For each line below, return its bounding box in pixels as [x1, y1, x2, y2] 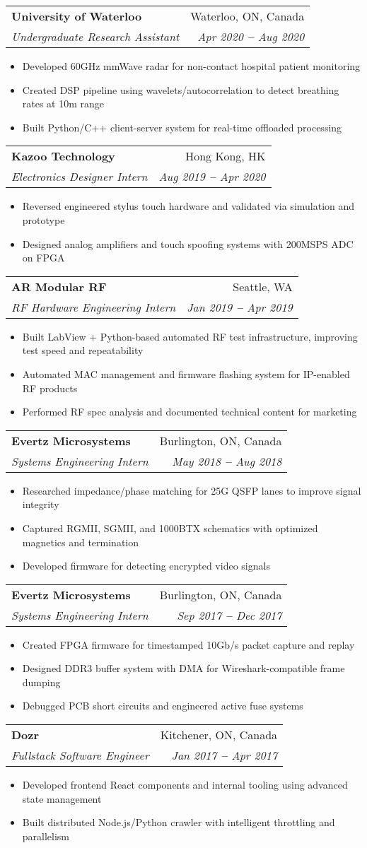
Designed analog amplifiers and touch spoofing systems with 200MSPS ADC [22, 236, 354, 251]
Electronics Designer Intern [11, 168, 148, 185]
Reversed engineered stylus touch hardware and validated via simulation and [22, 199, 355, 213]
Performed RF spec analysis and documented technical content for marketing [22, 404, 357, 419]
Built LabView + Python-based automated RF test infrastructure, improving [22, 329, 358, 343]
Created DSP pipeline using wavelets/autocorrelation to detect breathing [22, 82, 339, 97]
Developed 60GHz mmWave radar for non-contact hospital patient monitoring [22, 59, 361, 73]
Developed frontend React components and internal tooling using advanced [22, 777, 348, 792]
